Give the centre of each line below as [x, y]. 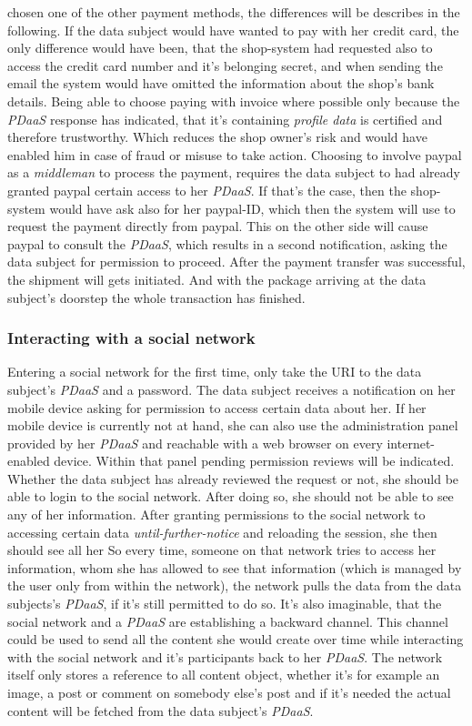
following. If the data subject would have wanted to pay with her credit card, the [233, 30]
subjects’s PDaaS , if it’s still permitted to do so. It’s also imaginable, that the [225, 604]
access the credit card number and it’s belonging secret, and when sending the [225, 65]
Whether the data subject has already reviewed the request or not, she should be [233, 478]
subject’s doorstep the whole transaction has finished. [156, 297]
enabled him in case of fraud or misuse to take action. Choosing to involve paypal [235, 154]
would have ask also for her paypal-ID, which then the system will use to [252, 208]
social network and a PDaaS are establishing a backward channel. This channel [228, 621]
